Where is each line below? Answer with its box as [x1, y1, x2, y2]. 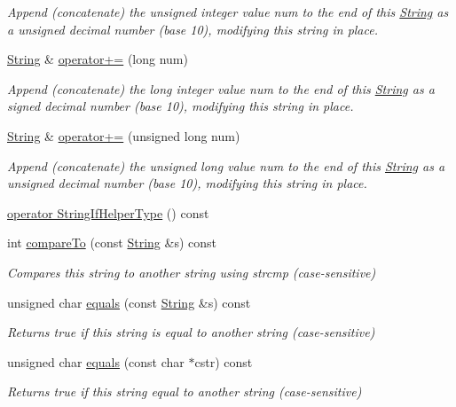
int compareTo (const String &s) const [7, 233, 216, 252]
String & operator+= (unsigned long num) [7, 126, 240, 145]
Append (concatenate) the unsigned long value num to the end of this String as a [7, 156, 445, 175]
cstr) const [194, 352, 253, 371]
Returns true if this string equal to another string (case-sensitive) [7, 382, 362, 401]
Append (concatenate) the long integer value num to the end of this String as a [7, 79, 435, 98]
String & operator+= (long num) [7, 50, 188, 68]
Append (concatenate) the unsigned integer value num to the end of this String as [7, 3, 449, 20]
